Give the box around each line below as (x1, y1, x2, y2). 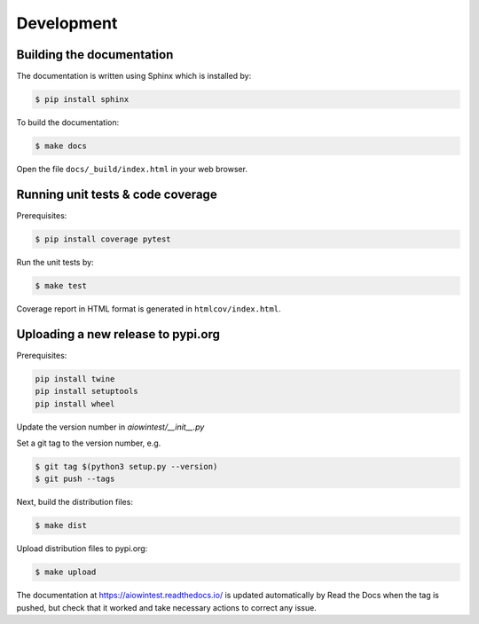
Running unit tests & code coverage (16, 186, 217, 201)
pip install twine (35, 374, 115, 383)
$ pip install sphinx (35, 94, 130, 105)
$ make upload (35, 567, 97, 577)
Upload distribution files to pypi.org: (16, 543, 148, 554)
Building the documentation (16, 47, 174, 62)
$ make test (35, 280, 88, 290)
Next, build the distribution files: (16, 497, 133, 508)
